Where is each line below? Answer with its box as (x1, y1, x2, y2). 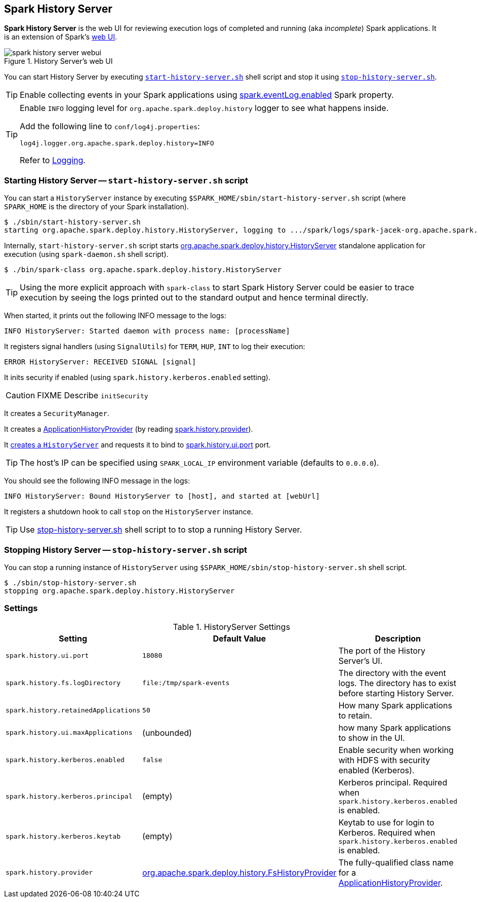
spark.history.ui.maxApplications (6, 729, 133, 737)
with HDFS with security (338, 755, 430, 765)
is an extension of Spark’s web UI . (4, 32, 117, 42)
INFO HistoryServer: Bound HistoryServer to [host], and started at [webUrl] (4, 492, 320, 501)
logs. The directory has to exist (338, 678, 456, 688)
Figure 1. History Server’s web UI (4, 57, 113, 66)
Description (375, 633, 421, 644)
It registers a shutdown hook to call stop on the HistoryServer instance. (4, 507, 253, 516)
